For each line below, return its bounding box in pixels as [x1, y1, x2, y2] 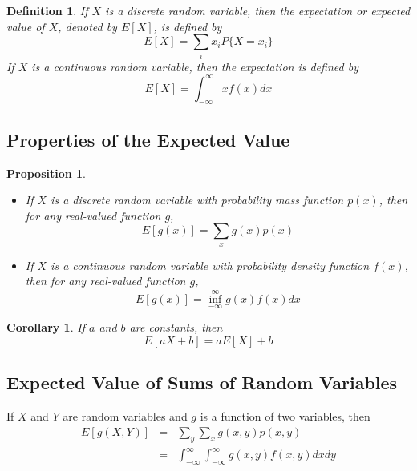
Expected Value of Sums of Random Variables [6, 370, 398, 395]
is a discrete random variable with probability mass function [51, 191, 344, 208]
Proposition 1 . [6, 164, 86, 181]
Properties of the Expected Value [6, 127, 290, 151]
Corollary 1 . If [6, 319, 85, 336]
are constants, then [129, 319, 223, 336]
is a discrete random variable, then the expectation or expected [105, 2, 411, 18]
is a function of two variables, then [200, 408, 370, 425]
